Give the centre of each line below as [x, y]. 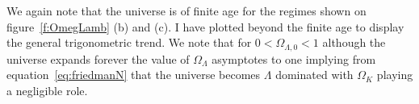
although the [354, 42]
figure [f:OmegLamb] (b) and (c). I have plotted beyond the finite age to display [205, 26]
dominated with [314, 75]
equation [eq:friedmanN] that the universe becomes [134, 75]
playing [395, 75]
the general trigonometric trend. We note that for [129, 42]
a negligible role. [47, 90]
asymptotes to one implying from [294, 58]
